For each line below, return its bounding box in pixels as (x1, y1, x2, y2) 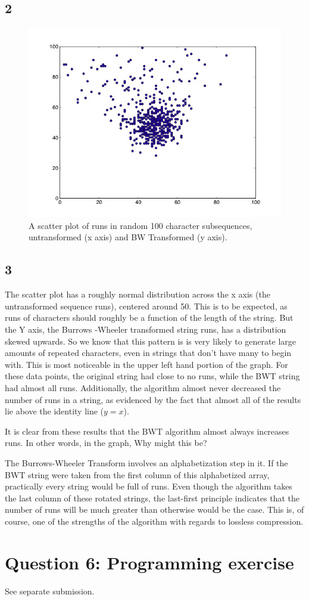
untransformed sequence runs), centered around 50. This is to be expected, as (5, 299, 288, 312)
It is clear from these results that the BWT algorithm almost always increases (5, 425, 289, 437)
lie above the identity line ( (5, 405, 104, 417)
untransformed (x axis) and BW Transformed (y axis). (29, 231, 227, 243)
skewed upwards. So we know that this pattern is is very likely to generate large (5, 334, 296, 347)
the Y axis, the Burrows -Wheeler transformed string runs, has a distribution (5, 323, 286, 335)
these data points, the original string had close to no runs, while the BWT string (5, 370, 300, 382)
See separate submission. (5, 584, 95, 597)
